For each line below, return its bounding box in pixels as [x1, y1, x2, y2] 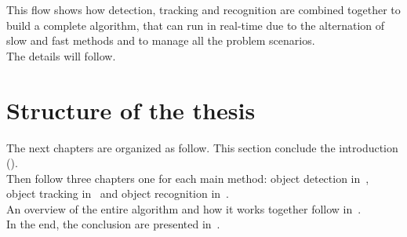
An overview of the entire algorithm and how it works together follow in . [6, 200, 362, 217]
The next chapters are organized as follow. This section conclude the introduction [6, 139, 398, 155]
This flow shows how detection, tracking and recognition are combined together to [6, 2, 401, 17]
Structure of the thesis [6, 93, 256, 126]
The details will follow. [6, 47, 116, 64]
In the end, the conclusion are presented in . [6, 216, 220, 232]
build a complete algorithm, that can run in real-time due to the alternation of [6, 16, 385, 33]
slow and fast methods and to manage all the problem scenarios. [6, 32, 315, 49]
